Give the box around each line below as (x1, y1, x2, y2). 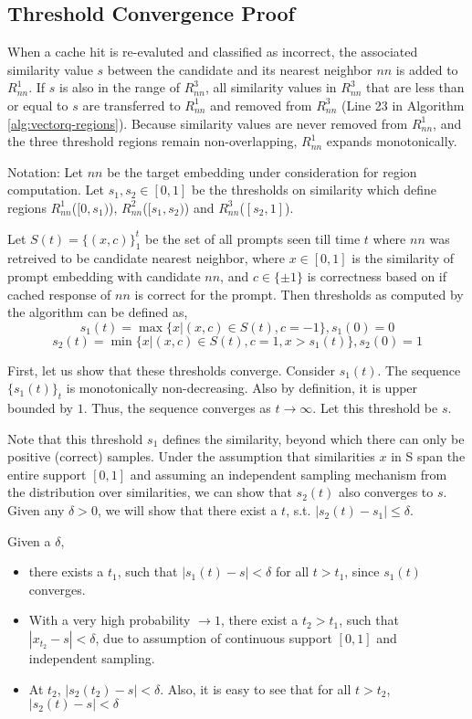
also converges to (339, 482, 434, 502)
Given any (7, 501, 65, 520)
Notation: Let (7, 162, 84, 181)
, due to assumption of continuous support (95, 629, 332, 648)
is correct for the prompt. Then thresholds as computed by (134, 284, 464, 303)
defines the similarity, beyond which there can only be (162, 428, 465, 448)
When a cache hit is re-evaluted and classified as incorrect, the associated (7, 42, 418, 61)
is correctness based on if (307, 266, 447, 285)
